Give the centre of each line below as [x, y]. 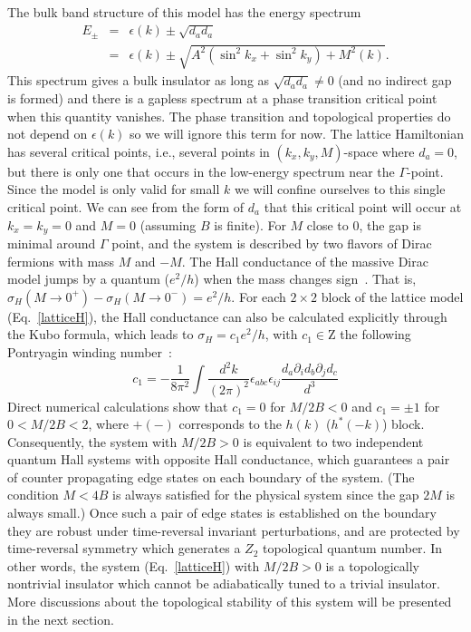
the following [375, 334]
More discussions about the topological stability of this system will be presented [230, 602]
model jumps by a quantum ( [88, 279]
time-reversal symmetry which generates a [124, 548]
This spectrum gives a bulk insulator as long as [139, 80]
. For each [259, 296]
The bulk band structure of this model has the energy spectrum [184, 12]
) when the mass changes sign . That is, [305, 279]
